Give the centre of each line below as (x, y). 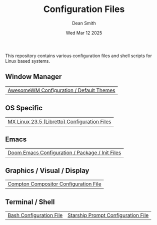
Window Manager (33, 77)
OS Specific (24, 108)
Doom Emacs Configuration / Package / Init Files (64, 153)
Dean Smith (84, 23)
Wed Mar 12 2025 (84, 33)
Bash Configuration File (35, 215)
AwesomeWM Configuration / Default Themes (62, 90)
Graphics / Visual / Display (47, 171)
